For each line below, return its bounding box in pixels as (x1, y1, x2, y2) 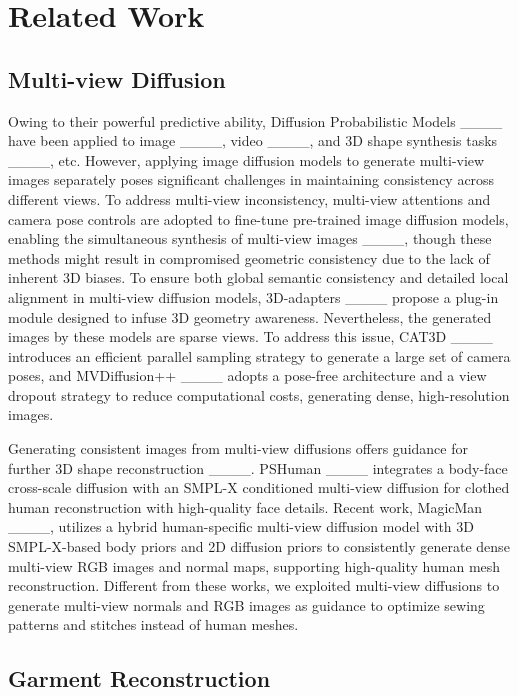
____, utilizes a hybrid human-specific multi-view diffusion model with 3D (8, 516, 474, 537)
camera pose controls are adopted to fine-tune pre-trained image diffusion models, (8, 208, 509, 229)
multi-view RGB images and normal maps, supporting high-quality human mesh (8, 555, 501, 576)
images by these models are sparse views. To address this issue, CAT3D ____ (8, 326, 493, 347)
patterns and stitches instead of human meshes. (8, 614, 299, 635)
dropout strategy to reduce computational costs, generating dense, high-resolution (8, 384, 510, 405)
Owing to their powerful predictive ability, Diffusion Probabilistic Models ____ (8, 110, 503, 131)
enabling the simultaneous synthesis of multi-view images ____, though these (8, 228, 492, 249)
